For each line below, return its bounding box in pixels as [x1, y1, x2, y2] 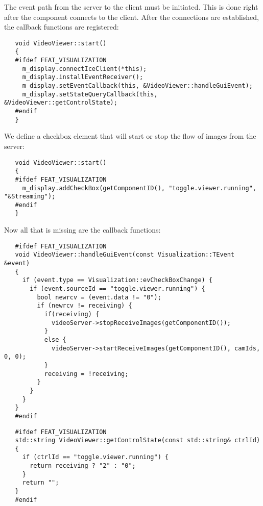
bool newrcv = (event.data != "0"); [37, 293, 161, 301]
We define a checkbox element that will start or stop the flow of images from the [4, 131, 256, 141]
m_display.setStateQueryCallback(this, [22, 90, 158, 98]
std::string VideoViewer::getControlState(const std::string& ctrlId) [15, 437, 260, 444]
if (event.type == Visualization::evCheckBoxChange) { [22, 276, 213, 284]
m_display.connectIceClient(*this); [22, 65, 147, 72]
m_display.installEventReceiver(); [22, 73, 144, 81]
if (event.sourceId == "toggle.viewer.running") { [30, 285, 205, 292]
